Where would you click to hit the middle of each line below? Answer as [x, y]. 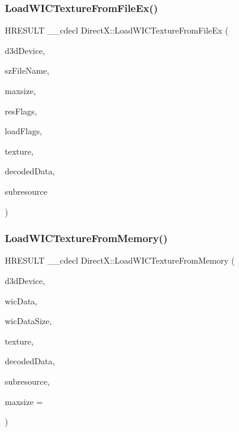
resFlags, [21, 111]
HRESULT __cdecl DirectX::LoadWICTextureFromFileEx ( [117, 30]
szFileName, [27, 70]
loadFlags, [24, 131]
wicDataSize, [28, 321]
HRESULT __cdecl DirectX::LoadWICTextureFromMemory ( [120, 260]
